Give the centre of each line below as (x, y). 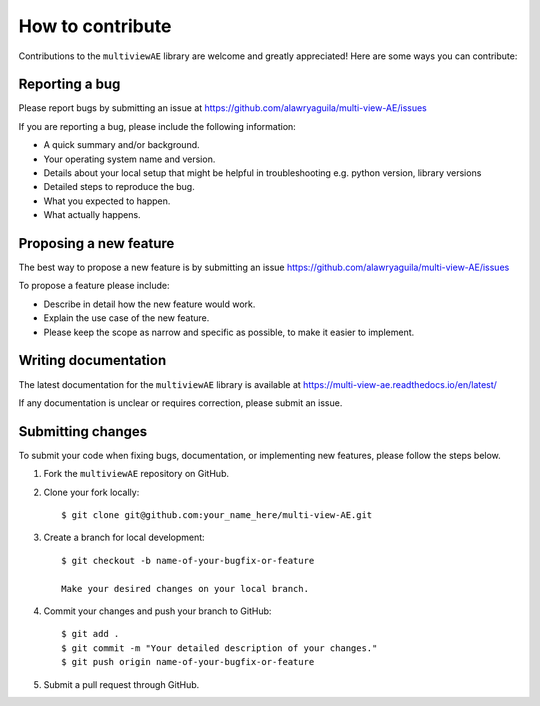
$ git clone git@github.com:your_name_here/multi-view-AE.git (217, 515)
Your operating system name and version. (129, 159)
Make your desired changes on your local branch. (185, 588)
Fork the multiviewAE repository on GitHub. (136, 474)
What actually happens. (92, 215)
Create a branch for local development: (124, 537)
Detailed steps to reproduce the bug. (119, 187)
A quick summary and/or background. (121, 145)
